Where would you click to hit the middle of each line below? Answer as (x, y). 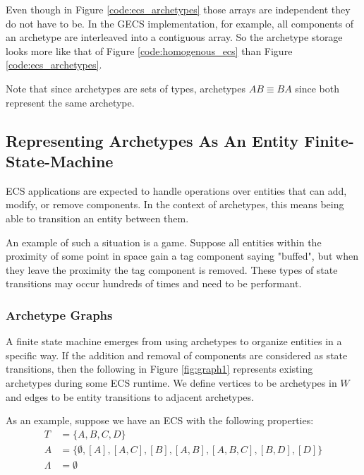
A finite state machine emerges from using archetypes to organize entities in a (174, 341)
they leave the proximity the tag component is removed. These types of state (172, 269)
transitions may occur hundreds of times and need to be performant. (154, 283)
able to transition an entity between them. (97, 218)
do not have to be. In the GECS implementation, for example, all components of (180, 23)
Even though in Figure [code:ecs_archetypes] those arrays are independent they (178, 9)
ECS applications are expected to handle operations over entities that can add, (176, 190)
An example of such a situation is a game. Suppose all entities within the (164, 242)
